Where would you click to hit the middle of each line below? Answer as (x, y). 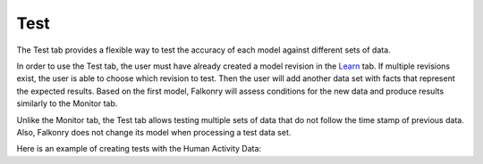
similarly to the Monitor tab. (67, 103)
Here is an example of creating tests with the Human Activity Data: (139, 149)
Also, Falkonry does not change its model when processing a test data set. (154, 132)
